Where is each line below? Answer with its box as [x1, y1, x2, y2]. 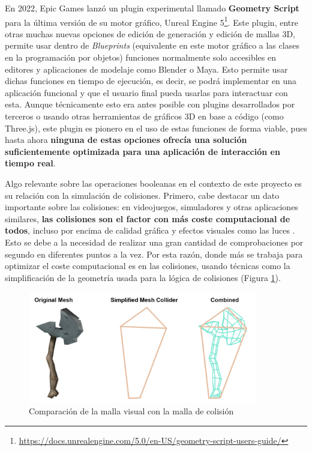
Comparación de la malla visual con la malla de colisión [29, 405, 234, 417]
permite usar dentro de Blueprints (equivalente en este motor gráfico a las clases [5, 39, 299, 52]
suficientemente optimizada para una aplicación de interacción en [5, 145, 280, 157]
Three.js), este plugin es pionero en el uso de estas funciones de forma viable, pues [5, 121, 307, 134]
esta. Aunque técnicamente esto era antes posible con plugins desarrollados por [5, 98, 295, 110]
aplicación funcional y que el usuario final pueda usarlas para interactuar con [5, 86, 288, 98]
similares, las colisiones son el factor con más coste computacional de [5, 212, 290, 225]
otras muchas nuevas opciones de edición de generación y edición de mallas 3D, [5, 27, 295, 40]
